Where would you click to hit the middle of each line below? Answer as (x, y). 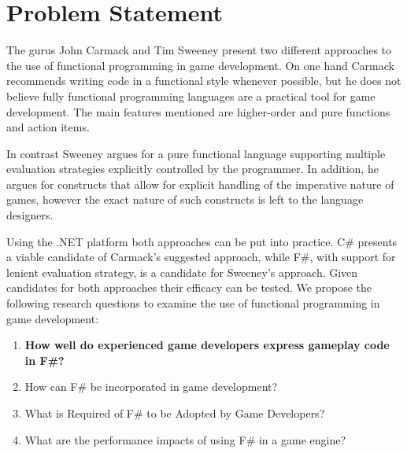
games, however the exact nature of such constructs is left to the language (185, 199)
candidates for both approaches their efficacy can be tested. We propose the (189, 287)
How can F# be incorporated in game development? (151, 387)
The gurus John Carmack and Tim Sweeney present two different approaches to (199, 50)
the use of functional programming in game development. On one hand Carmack (200, 65)
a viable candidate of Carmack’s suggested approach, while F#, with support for (201, 257)
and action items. (48, 127)
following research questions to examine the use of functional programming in (193, 303)
